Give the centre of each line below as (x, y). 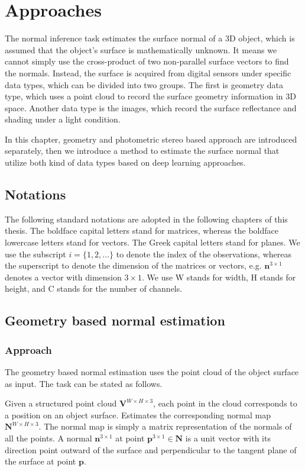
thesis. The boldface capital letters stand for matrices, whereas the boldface (142, 230)
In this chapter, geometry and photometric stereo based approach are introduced (151, 139)
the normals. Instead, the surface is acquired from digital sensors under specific (148, 72)
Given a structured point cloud (61, 403)
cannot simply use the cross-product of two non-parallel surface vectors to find (147, 61)
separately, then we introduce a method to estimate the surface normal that (142, 151)
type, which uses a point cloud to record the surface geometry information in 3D (150, 96)
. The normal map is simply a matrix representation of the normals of (165, 426)
